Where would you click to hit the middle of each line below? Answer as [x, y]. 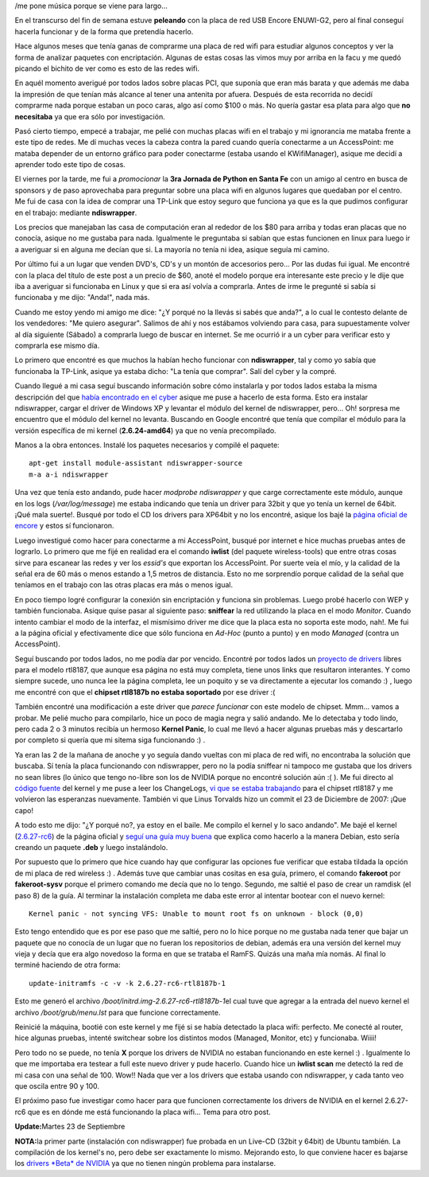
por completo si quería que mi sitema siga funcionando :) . [110, 740]
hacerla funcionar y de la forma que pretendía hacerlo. [104, 31]
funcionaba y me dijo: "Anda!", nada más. [82, 298]
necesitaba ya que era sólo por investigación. [90, 116]
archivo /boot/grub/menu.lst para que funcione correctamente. [118, 1012]
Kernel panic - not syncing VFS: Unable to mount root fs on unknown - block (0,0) [197, 914]
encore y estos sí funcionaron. [64, 526]
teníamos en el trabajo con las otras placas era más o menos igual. [124, 585]
